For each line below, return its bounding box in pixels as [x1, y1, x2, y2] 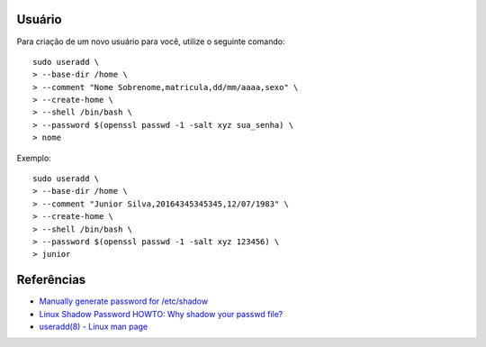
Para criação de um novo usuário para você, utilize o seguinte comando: [16, 36, 285, 47]
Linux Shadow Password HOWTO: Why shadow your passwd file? [39, 308, 283, 319]
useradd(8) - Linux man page [39, 321, 148, 333]
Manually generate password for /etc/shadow [39, 296, 209, 306]
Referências [16, 272, 86, 288]
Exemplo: [16, 152, 51, 163]
